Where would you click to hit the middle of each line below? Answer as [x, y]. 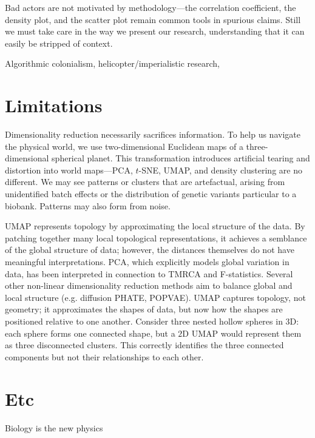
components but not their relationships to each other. [104, 356]
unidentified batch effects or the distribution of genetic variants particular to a [151, 194]
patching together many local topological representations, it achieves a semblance [156, 238]
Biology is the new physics [54, 427]
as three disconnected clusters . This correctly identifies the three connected [144, 345]
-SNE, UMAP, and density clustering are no [220, 170]
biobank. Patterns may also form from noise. [88, 205]
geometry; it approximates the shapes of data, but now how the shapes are [144, 309]
